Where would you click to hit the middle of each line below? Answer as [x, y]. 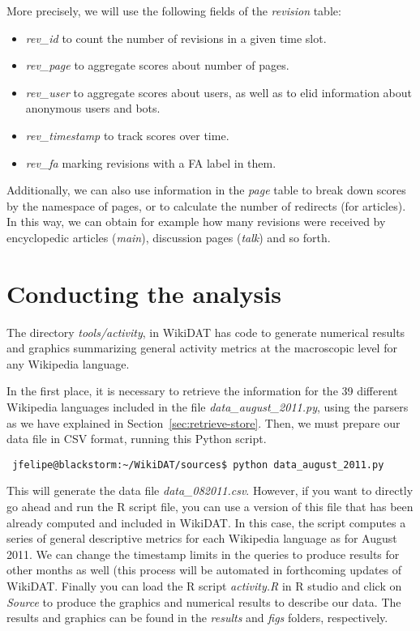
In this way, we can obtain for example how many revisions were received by [196, 222]
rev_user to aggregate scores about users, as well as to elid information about [219, 92]
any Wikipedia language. [68, 363]
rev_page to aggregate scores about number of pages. [157, 65]
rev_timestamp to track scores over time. [127, 135]
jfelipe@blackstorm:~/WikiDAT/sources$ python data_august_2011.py [198, 465]
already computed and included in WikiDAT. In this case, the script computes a [206, 522]
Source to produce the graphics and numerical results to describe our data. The [204, 601]
